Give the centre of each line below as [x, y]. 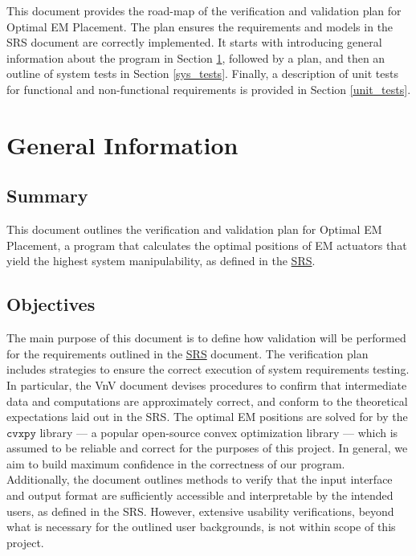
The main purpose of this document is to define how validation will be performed [206, 338]
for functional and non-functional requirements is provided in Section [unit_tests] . [209, 89]
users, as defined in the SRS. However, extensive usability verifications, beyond [200, 511]
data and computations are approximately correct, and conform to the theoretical [207, 401]
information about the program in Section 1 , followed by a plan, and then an [196, 57]
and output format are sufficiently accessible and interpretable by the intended [200, 495]
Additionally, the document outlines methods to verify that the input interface [200, 479]
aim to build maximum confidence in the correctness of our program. [176, 463]
